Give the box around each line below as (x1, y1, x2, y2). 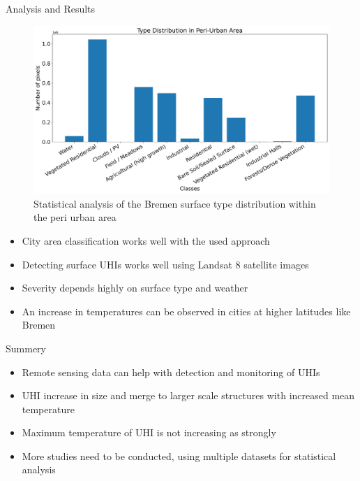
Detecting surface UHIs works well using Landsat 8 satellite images (22, 257, 309, 271)
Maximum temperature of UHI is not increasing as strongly (22, 425, 276, 440)
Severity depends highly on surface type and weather (22, 280, 248, 295)
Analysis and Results (6, 1, 96, 15)
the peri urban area (33, 210, 117, 224)
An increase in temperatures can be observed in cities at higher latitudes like (22, 303, 351, 318)
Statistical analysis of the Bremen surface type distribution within (33, 196, 316, 210)
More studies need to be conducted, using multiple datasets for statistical (22, 448, 336, 463)
